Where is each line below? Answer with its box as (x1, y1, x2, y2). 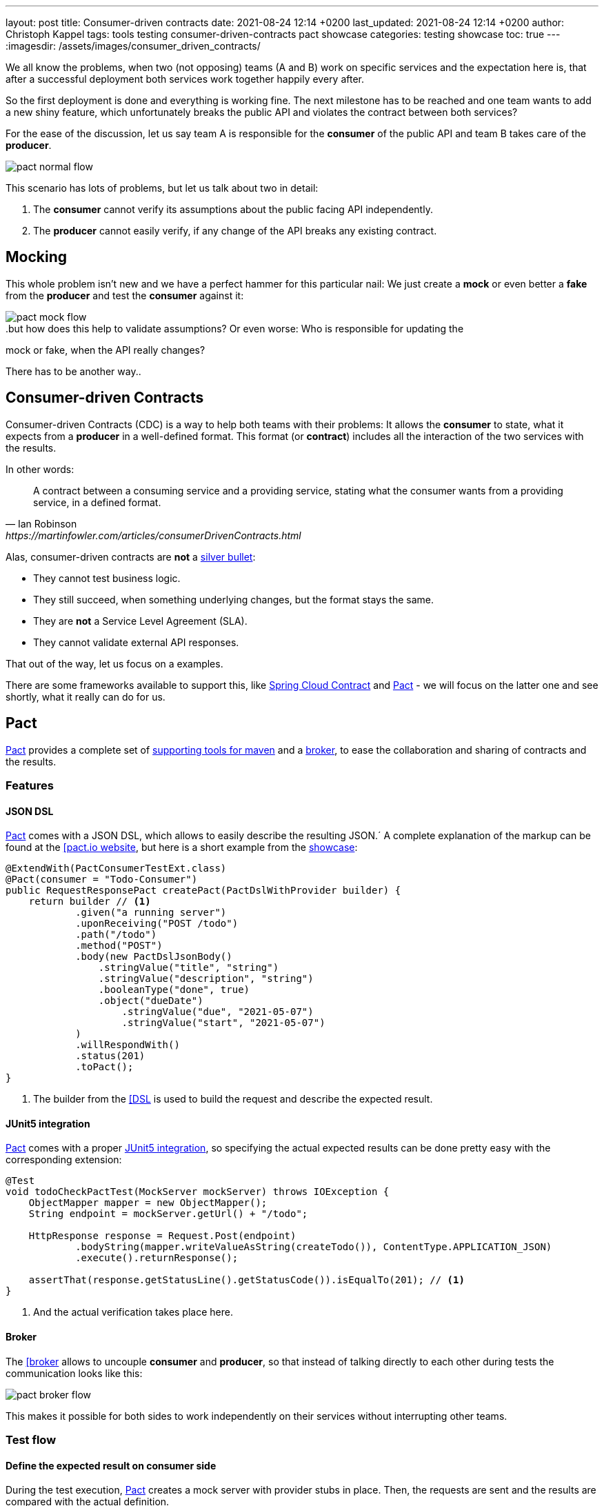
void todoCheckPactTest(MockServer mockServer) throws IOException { (6, 1186, 390, 1198)
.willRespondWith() (75, 1039, 180, 1051)
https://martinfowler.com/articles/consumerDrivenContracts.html (6, 529, 301, 541)
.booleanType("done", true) (98, 984, 250, 996)
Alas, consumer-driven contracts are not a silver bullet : (6, 550, 256, 563)
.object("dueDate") (98, 995, 203, 1007)
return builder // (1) (28, 896, 151, 907)
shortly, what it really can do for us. (6, 690, 165, 703)
